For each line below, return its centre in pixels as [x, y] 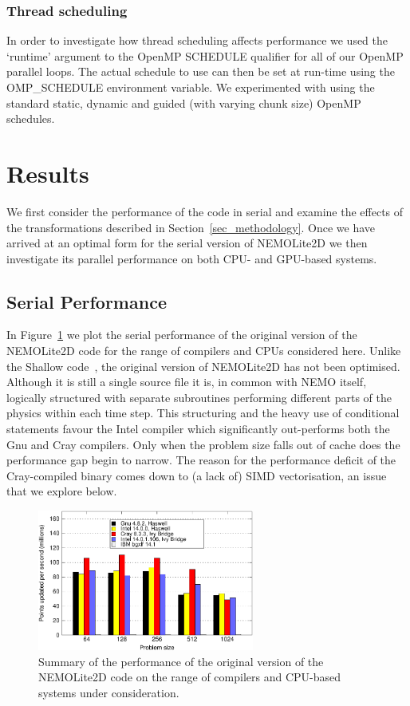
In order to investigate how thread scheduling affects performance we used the [197, 40]
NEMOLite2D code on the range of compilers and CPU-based [190, 677]
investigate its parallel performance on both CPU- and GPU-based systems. [192, 258]
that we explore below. [62, 491]
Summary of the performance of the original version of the [181, 661]
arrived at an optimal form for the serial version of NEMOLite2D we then [187, 243]
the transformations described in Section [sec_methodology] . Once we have [191, 227]
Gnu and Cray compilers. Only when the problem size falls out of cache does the [203, 444]
